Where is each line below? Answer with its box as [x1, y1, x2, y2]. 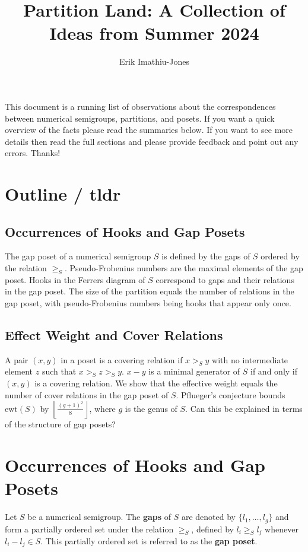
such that [42, 365, 77, 377]
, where [89, 402, 116, 414]
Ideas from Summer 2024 [49, 21, 259, 45]
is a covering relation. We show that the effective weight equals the [34, 377, 278, 389]
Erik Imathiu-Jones [119, 55, 189, 68]
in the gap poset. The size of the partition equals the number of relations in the [5, 285, 294, 297]
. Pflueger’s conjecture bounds [176, 388, 285, 401]
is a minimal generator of [148, 365, 240, 377]
